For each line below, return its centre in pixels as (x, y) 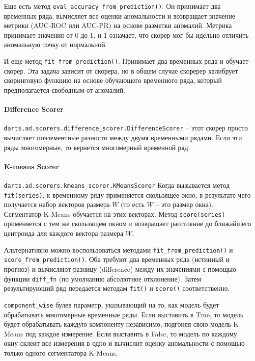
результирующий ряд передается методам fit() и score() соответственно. (117, 288)
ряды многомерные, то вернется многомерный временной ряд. (97, 147)
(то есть (133, 204)
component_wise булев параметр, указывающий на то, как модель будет (112, 304)
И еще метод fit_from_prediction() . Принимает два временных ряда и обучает (126, 61)
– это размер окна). (184, 204)
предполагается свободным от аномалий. (65, 90)
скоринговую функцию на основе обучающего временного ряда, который (113, 80)
